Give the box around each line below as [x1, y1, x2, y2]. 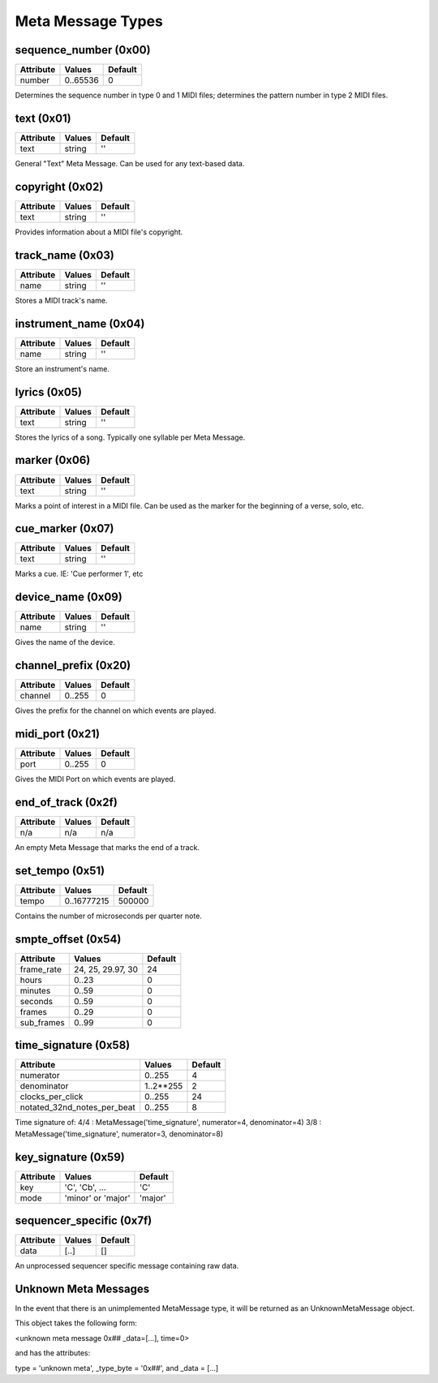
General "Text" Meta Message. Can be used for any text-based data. [15, 158, 245, 168]
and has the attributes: [15, 1348, 91, 1358]
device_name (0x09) [15, 591, 123, 604]
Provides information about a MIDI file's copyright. [15, 227, 183, 237]
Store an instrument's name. [15, 363, 109, 373]
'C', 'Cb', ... [64, 1181, 107, 1192]
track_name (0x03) [15, 248, 115, 262]
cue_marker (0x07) [15, 522, 114, 535]
